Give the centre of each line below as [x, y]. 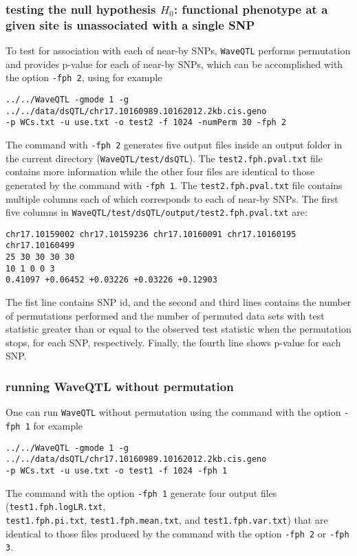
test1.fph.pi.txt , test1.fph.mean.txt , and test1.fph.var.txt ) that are [167, 519]
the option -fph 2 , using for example [84, 77]
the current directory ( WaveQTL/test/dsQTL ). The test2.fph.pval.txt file [164, 158]
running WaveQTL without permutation [120, 386]
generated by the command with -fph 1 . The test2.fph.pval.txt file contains [174, 185]
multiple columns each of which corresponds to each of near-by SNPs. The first [172, 198]
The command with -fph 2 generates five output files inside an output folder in [174, 145]
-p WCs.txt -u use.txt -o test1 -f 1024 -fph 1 [117, 470]
